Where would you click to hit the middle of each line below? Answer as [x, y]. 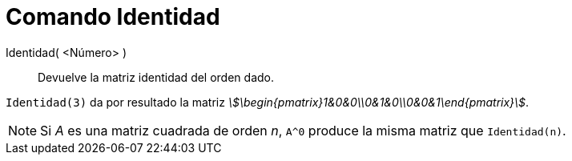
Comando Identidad [113, 17]
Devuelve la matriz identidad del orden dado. [156, 77]
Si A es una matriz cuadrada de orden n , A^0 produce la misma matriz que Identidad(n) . [303, 130]
